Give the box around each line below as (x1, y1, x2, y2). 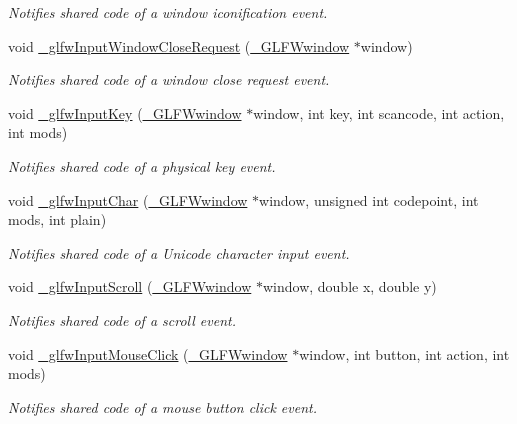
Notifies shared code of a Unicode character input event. (8, 242, 350, 263)
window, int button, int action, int (299, 343, 510, 364)
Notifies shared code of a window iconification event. (8, 2, 328, 22)
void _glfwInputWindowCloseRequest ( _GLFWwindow (8, 35, 350, 56)
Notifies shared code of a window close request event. (8, 69, 330, 90)
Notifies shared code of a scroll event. (8, 309, 236, 330)
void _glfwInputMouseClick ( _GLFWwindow (8, 343, 288, 364)
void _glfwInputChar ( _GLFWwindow (8, 189, 248, 210)
